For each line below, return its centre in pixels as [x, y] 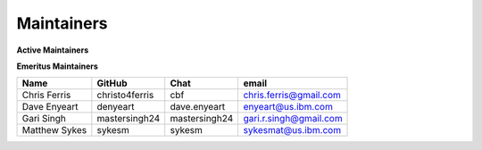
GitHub [112, 83]
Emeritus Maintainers [57, 66]
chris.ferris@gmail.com [292, 96]
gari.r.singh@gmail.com [293, 119]
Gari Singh [44, 119]
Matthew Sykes [54, 130]
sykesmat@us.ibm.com [292, 130]
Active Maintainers [53, 50]
